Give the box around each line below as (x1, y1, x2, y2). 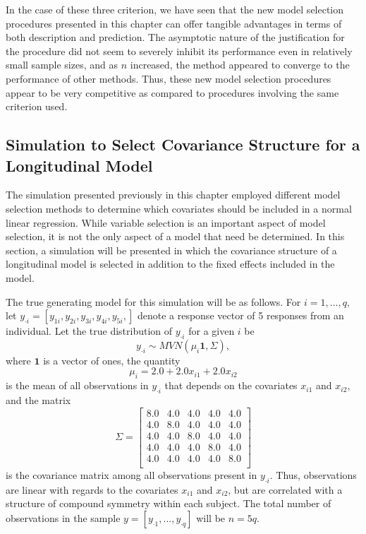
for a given (188, 324, 235, 338)
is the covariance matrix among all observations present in (6, 467, 257, 482)
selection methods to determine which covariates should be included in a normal (6, 201, 352, 215)
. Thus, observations (269, 467, 357, 482)
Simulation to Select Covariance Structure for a (6, 133, 360, 155)
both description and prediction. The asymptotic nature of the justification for (6, 30, 345, 44)
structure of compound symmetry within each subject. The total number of (6, 496, 331, 511)
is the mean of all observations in (6, 378, 149, 393)
